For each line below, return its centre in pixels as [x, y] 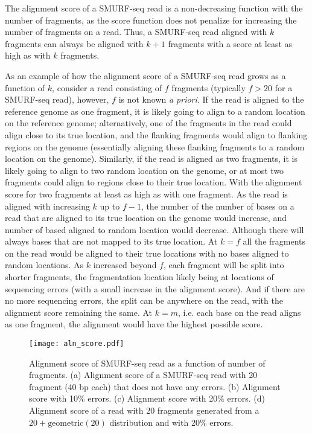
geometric [66, 423]
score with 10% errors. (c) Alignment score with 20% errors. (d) [147, 398]
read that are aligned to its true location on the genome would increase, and [146, 218]
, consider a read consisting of [107, 87]
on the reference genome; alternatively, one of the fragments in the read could [148, 123]
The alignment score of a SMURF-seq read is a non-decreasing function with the [154, 8]
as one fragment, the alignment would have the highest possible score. [134, 324]
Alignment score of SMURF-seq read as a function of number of [147, 363]
